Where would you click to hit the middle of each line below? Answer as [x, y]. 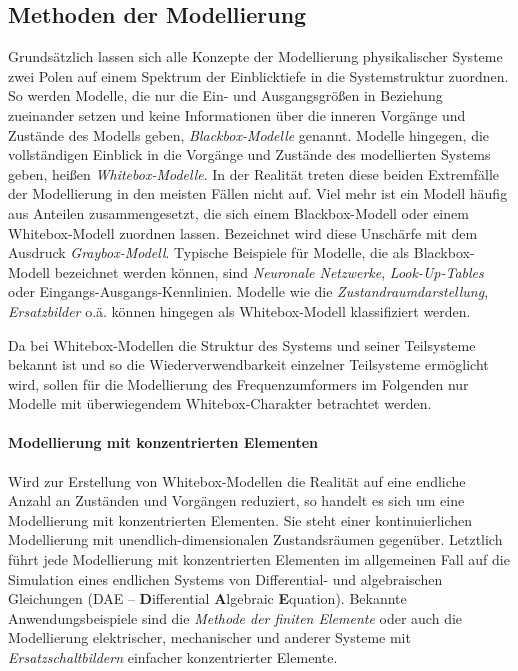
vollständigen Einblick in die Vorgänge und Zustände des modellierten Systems [249, 154]
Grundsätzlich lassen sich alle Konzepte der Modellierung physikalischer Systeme [255, 56]
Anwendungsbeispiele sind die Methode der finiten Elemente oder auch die [235, 617]
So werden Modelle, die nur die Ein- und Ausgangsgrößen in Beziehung [225, 95]
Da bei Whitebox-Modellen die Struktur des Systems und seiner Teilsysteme [242, 344]
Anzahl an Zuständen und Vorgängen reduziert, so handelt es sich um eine [236, 500]
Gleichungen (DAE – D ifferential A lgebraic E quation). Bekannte [207, 598]
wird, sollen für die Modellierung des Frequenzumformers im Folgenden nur [238, 383]
